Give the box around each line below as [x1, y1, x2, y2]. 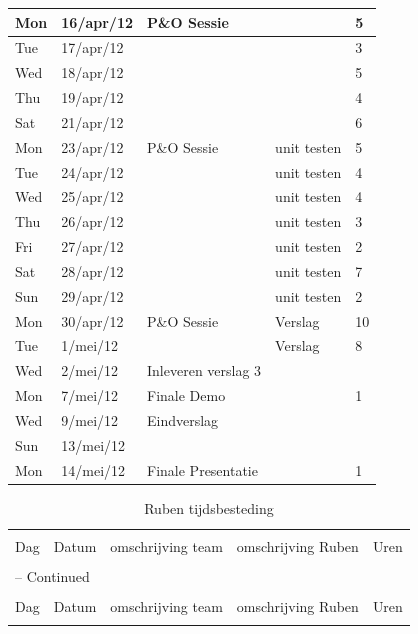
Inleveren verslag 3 [147, 360, 262, 381]
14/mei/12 [61, 459, 126, 480]
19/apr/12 [61, 87, 124, 108]
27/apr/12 [61, 236, 124, 257]
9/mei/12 [61, 410, 119, 430]
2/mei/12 [61, 360, 119, 381]
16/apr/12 [61, 11, 134, 32]
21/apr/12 [61, 111, 124, 132]
